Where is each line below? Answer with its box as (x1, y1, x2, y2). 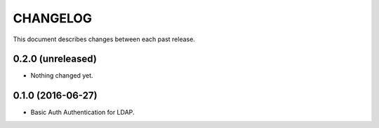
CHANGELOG (13, 10, 93, 26)
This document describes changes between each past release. (13, 35, 196, 43)
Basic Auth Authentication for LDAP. (30, 108, 135, 117)
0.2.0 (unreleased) (13, 53, 98, 65)
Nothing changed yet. (30, 71, 94, 80)
